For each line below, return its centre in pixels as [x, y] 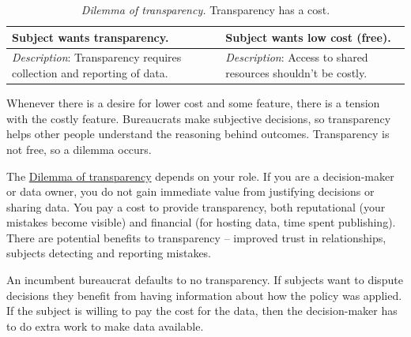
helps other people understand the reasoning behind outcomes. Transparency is [198, 134]
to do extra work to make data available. [105, 326]
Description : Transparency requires [97, 57]
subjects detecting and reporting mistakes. [109, 253]
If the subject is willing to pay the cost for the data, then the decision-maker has [202, 311]
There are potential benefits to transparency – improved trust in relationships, [196, 237]
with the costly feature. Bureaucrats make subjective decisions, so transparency [199, 118]
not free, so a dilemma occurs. [79, 149]
